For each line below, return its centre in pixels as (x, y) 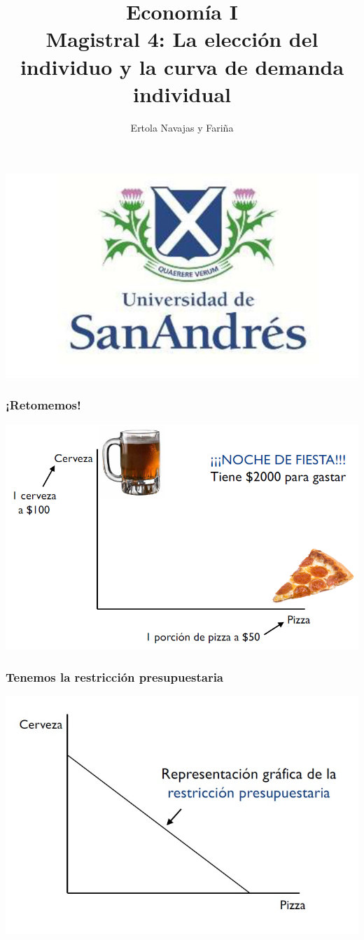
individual (182, 93)
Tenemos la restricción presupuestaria (115, 676)
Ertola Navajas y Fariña (182, 127)
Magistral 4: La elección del (182, 39)
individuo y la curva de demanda (182, 66)
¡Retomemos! (43, 405)
